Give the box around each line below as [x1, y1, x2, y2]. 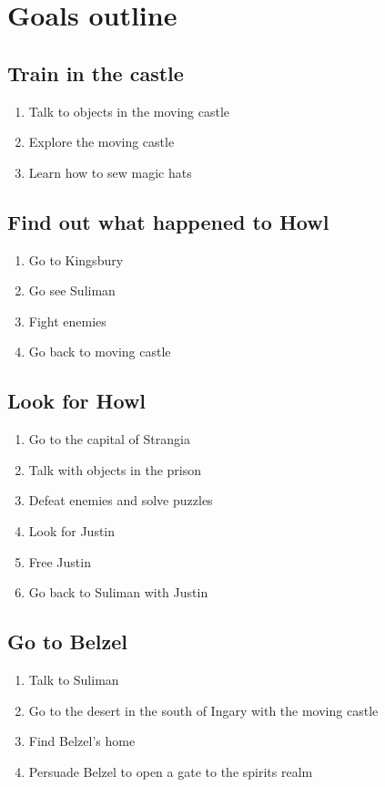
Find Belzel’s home [28, 731, 136, 751]
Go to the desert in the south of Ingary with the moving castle [28, 700, 379, 720]
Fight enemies [28, 311, 106, 330]
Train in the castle [7, 58, 184, 87]
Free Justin [28, 552, 91, 571]
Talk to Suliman [28, 669, 119, 689]
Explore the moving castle [28, 132, 175, 151]
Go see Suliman [28, 281, 116, 300]
